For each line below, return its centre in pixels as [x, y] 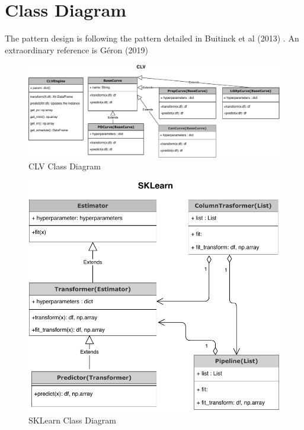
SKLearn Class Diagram [73, 420]
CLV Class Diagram [65, 166]
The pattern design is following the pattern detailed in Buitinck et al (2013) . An [152, 38]
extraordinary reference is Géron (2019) [76, 49]
